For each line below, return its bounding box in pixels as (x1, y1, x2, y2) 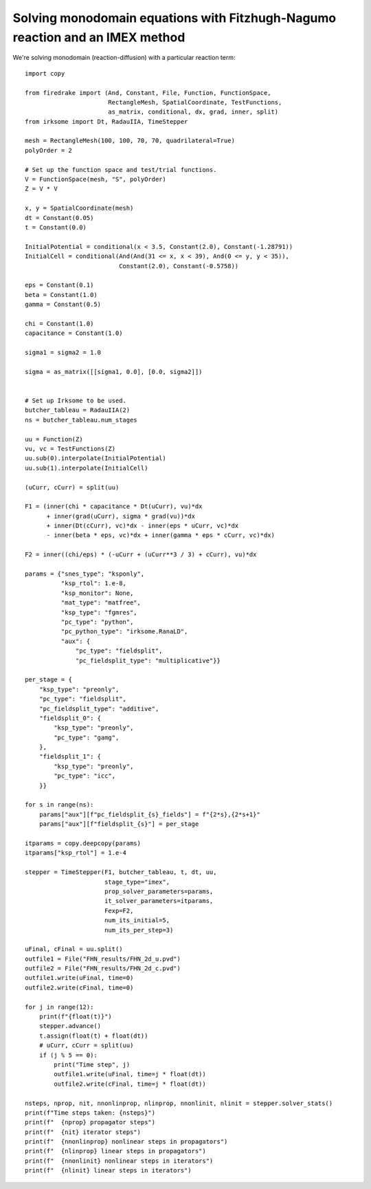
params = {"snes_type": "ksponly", (25, 570, 145, 578)
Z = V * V (25, 185, 58, 193)
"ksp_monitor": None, (60, 589, 134, 597)
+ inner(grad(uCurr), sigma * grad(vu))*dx (46, 512, 196, 520)
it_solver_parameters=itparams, (104, 897, 214, 905)
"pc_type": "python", (60, 618, 134, 626)
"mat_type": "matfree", (60, 599, 141, 607)
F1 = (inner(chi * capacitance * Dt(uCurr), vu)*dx (25, 503, 203, 510)
